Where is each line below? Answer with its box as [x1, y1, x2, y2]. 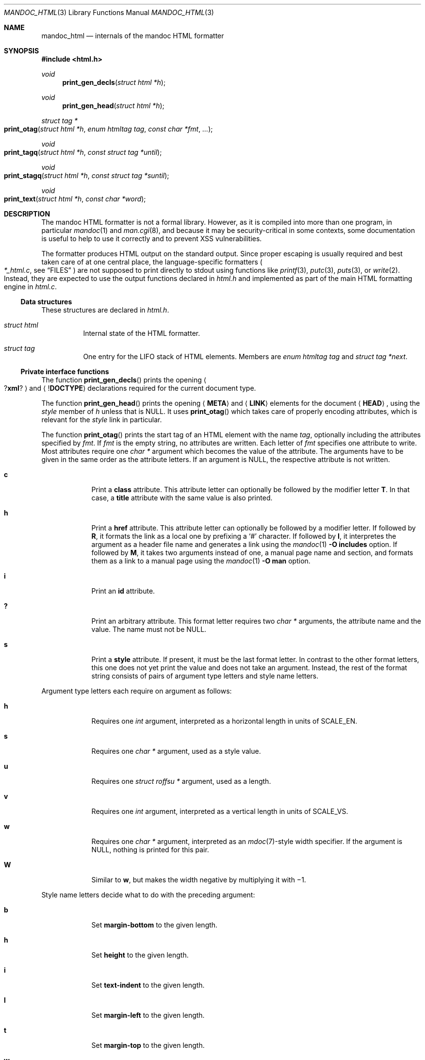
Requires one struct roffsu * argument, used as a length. [91, 777, 271, 785]
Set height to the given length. [91, 951, 189, 959]
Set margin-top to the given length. [91, 1041, 205, 1049]
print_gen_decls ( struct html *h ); [62, 78, 166, 86]
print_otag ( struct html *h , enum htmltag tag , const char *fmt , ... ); [4, 125, 213, 133]
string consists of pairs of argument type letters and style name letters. [91, 672, 319, 680]
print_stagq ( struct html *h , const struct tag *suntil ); [4, 171, 169, 180]
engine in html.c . [4, 282, 57, 291]
